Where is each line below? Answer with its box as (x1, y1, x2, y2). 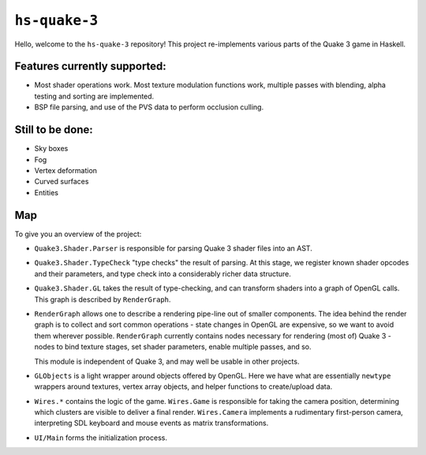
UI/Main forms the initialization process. (34, 433, 167, 442)
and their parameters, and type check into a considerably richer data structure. (34, 268, 292, 279)
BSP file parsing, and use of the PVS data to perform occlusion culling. (34, 102, 264, 112)
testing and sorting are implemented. (34, 91, 155, 101)
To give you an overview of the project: (14, 229, 142, 239)
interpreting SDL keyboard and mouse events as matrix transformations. (34, 418, 269, 428)
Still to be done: (14, 123, 94, 137)
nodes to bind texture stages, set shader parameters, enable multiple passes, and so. (34, 342, 312, 352)
